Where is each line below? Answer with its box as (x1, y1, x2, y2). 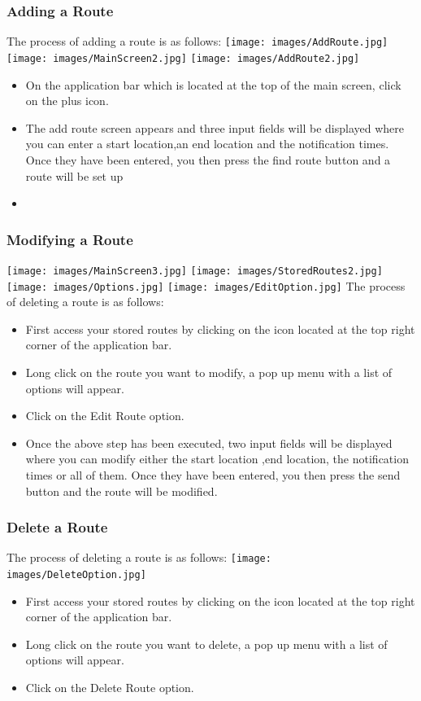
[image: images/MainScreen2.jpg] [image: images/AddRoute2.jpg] (7, 52, 360, 64)
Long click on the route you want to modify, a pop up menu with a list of (25, 364, 393, 380)
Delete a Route (7, 517, 108, 537)
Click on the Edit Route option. (25, 407, 184, 424)
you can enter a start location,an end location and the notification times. (25, 135, 389, 152)
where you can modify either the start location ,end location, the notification (25, 450, 409, 467)
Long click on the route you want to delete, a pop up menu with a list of (25, 635, 388, 652)
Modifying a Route (7, 229, 133, 249)
